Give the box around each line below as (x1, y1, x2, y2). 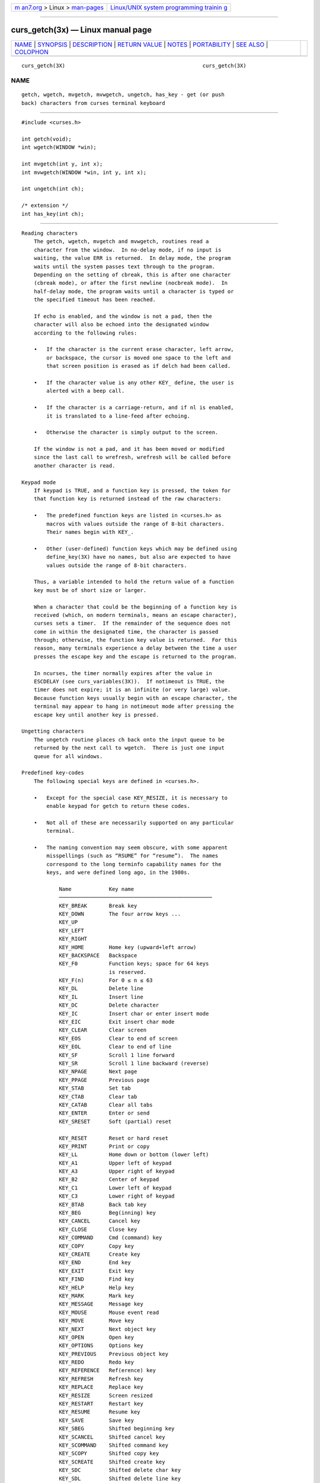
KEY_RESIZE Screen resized (59, 1392, 153, 1399)
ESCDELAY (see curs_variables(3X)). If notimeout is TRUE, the (33, 678, 225, 685)
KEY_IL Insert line (59, 994, 143, 1000)
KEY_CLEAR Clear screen (59, 1027, 147, 1033)
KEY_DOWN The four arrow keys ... (59, 911, 181, 917)
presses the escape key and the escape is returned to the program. (33, 653, 237, 660)
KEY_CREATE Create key (59, 1250, 140, 1258)
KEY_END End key (59, 1259, 132, 1266)
